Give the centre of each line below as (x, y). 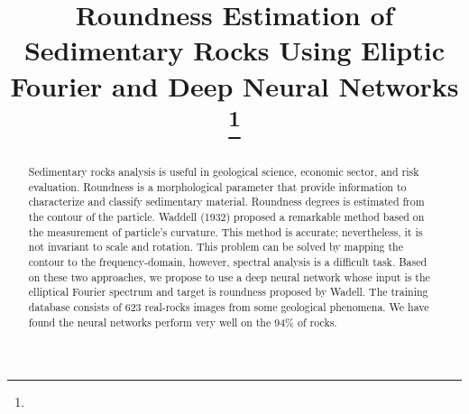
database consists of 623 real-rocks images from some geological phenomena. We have (229, 306)
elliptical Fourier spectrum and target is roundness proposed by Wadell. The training (228, 292)
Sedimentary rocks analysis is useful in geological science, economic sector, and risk (224, 172)
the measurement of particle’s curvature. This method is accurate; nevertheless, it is (225, 231)
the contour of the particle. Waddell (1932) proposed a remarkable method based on (226, 217)
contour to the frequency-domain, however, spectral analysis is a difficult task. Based (228, 262)
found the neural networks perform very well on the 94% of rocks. (183, 322)
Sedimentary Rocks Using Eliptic (234, 50)
